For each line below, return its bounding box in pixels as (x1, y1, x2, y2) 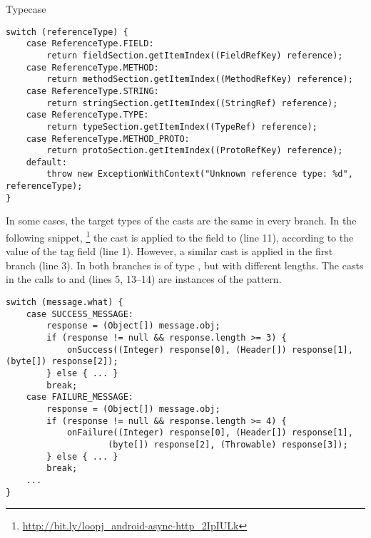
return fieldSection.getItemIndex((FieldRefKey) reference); (46, 50, 343, 61)
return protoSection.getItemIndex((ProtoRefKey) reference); (46, 145, 343, 156)
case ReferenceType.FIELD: (26, 38, 154, 49)
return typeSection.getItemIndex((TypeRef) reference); (46, 121, 317, 132)
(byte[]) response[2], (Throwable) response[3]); (108, 439, 348, 450)
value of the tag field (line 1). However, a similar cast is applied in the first (6, 244, 333, 259)
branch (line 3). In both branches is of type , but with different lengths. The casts (6, 257, 364, 272)
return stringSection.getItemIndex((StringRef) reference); (46, 98, 338, 108)
